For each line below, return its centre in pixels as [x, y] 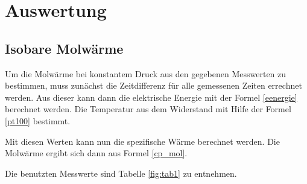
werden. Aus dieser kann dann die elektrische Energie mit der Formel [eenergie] [151, 97]
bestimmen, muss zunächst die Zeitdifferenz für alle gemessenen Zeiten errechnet [153, 85]
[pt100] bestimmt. [38, 120]
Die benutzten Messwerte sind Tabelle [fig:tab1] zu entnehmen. [121, 173]
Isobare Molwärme [64, 48]
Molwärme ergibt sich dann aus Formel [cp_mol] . [96, 153]
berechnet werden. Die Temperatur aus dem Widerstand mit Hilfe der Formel [148, 109]
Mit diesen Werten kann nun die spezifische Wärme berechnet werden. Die [142, 141]
